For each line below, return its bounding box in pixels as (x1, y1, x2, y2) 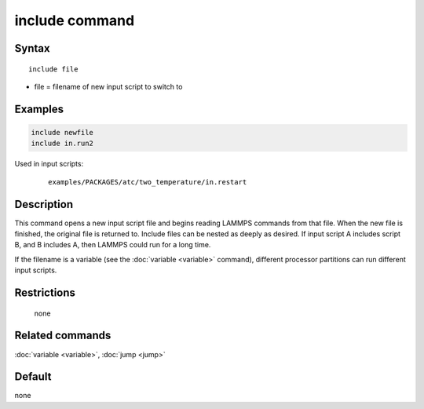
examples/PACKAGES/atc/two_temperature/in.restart (48, 177, 247, 186)
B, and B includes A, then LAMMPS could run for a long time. (14, 240, 211, 250)
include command (14, 12, 135, 29)
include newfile (31, 128, 94, 137)
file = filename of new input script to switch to (34, 82, 183, 91)
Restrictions (14, 287, 76, 299)
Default (14, 370, 52, 384)
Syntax (14, 42, 50, 55)
